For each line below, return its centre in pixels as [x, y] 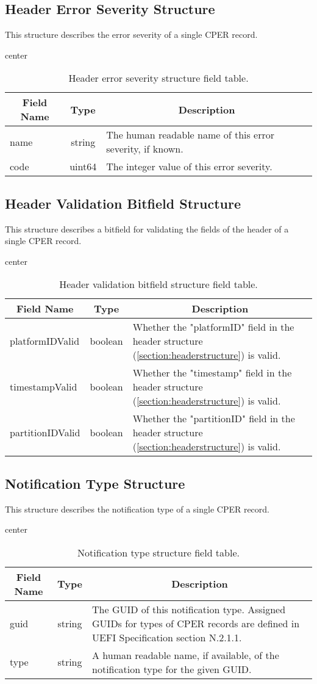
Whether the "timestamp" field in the [212, 373]
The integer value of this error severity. [189, 167]
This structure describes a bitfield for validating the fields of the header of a [147, 229]
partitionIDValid [45, 433]
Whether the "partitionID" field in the [214, 419]
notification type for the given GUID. [172, 669]
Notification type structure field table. [158, 552]
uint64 [83, 167]
